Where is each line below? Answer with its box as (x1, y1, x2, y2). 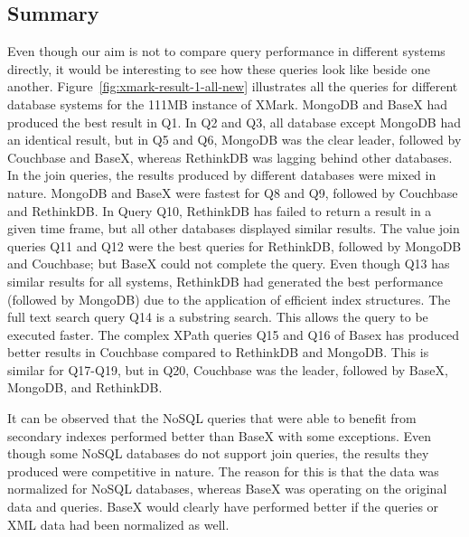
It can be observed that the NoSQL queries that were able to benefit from (7, 409, 417, 428)
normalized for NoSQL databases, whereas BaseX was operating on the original (7, 479, 447, 498)
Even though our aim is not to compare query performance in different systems (7, 42, 446, 61)
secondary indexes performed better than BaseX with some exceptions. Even (7, 426, 432, 445)
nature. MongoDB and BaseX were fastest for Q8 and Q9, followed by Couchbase (7, 183, 458, 202)
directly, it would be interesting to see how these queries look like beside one (7, 59, 430, 78)
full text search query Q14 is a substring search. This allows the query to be (7, 307, 428, 326)
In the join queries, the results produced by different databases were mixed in (7, 165, 436, 184)
